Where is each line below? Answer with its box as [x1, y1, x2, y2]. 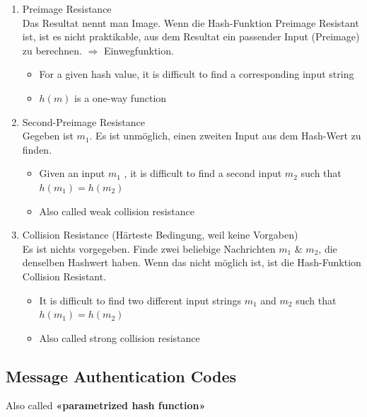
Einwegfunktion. [103, 42, 174, 57]
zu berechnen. [22, 42, 82, 57]
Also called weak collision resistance [39, 203, 194, 218]
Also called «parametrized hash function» [6, 398, 206, 413]
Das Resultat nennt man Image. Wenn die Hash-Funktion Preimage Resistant [22, 15, 359, 30]
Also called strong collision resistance [39, 330, 200, 345]
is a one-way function [74, 90, 167, 105]
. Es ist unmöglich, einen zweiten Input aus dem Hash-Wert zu [89, 128, 361, 143]
